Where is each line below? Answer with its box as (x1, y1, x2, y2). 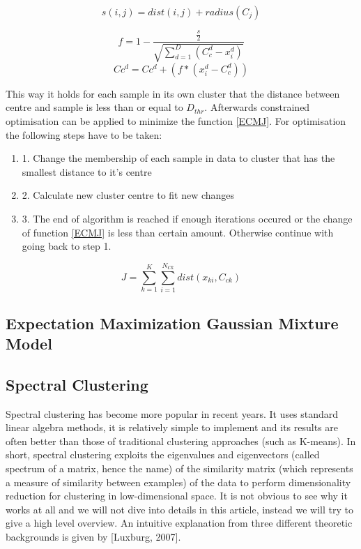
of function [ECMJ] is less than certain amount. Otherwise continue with (22, 225, 334, 239)
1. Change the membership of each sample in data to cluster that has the (22, 151, 335, 165)
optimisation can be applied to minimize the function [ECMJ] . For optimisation (6, 113, 346, 128)
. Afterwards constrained (204, 100, 310, 114)
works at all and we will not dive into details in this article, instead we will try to (6, 502, 353, 516)
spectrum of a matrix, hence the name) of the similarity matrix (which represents (6, 460, 353, 475)
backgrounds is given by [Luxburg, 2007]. (6, 529, 181, 543)
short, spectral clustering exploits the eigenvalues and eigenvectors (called (6, 447, 320, 462)
